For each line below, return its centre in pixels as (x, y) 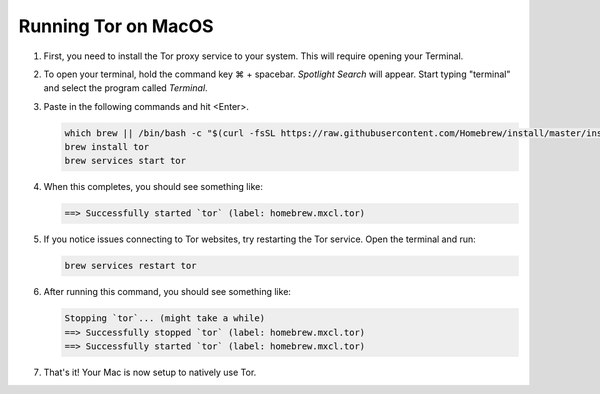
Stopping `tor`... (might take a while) (164, 318)
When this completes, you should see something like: (153, 187)
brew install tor (107, 147)
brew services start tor (125, 161)
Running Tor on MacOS (116, 26)
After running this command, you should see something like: (167, 292)
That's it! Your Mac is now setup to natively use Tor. (150, 372)
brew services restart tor (130, 266)
